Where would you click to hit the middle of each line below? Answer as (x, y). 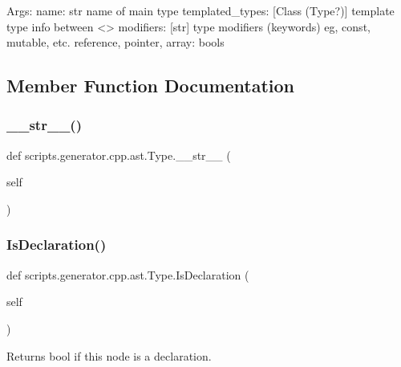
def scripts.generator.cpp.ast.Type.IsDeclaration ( (128, 274)
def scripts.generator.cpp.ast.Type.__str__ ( (119, 155)
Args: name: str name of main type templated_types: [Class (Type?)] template (200, 10)
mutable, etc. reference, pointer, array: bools (115, 42)
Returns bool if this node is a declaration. (109, 355)
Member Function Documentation (151, 86)
